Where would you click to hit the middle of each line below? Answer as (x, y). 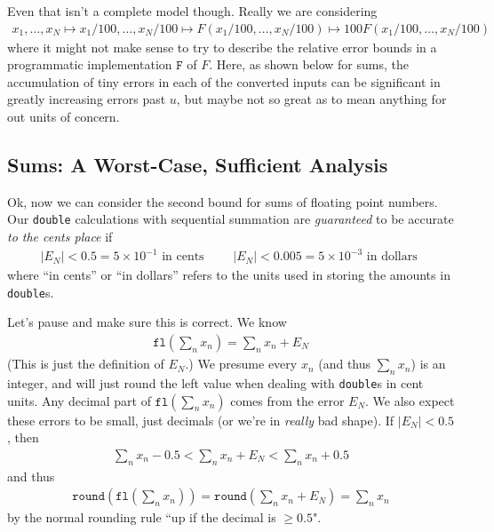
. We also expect (410, 400)
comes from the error (287, 400)
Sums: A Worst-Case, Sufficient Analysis (198, 164)
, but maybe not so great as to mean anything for (311, 99)
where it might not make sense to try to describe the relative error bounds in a (222, 47)
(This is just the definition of (86, 364)
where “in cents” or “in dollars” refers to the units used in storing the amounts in (229, 275)
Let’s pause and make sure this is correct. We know (147, 322)
